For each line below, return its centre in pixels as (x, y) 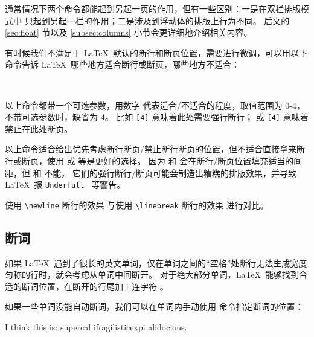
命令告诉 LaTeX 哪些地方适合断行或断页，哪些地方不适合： (123, 64)
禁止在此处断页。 (39, 128)
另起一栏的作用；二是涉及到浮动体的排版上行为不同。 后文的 (170, 20)
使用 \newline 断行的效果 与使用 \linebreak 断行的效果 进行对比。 (137, 204)
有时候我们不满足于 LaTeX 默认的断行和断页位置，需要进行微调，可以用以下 (156, 52)
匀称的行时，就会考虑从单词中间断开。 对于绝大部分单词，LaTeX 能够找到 (152, 274)
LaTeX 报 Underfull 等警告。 (65, 185)
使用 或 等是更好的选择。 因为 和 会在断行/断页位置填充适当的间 (175, 161)
